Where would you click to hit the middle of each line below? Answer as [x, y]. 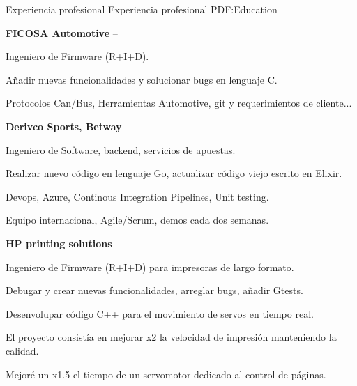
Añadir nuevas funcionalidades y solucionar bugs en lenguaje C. [142, 79]
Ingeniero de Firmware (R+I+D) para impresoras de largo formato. [150, 267]
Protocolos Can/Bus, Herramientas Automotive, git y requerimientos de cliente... [179, 103]
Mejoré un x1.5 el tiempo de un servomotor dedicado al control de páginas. [166, 374]
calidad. [22, 350]
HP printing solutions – [63, 243]
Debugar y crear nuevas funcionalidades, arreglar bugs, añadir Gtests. [154, 290]
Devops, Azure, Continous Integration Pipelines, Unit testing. [137, 196]
